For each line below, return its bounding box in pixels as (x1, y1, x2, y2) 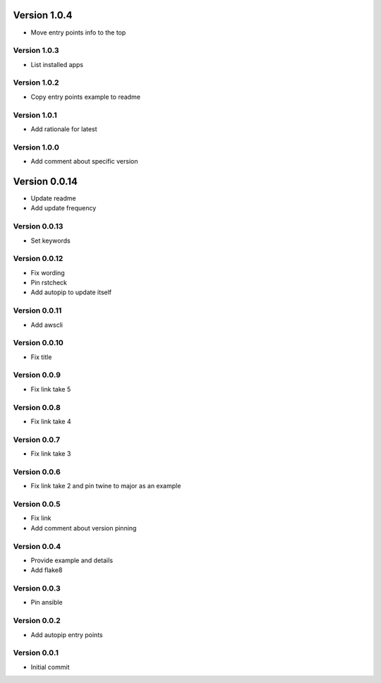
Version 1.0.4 (13, 9, 73, 21)
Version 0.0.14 (13, 175, 78, 187)
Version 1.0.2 (13, 78, 59, 87)
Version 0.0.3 (13, 584, 61, 593)
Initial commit (30, 663, 70, 671)
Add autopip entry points (30, 630, 103, 639)
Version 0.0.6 (13, 466, 61, 476)
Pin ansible (30, 598, 63, 607)
